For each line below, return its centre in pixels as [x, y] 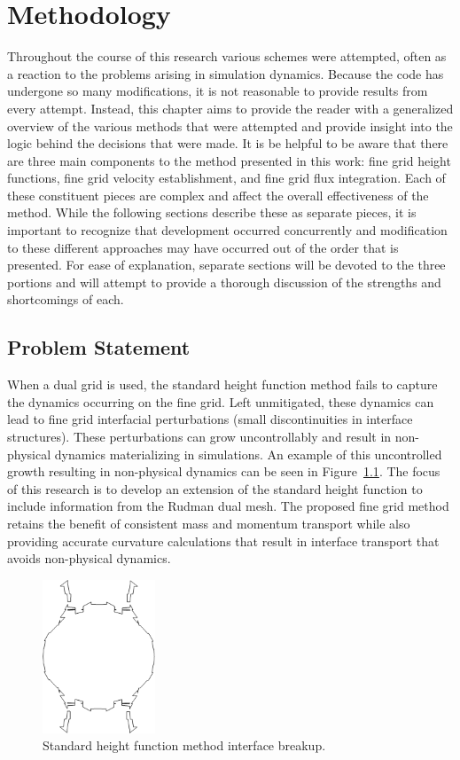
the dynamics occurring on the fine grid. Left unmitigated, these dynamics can [221, 401]
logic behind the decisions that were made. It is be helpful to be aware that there [228, 143]
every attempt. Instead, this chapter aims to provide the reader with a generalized [230, 108]
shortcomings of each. [66, 299]
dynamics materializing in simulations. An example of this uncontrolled [248, 454]
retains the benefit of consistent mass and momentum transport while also [209, 523]
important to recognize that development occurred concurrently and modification [227, 230]
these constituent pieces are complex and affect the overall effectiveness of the [218, 195]
